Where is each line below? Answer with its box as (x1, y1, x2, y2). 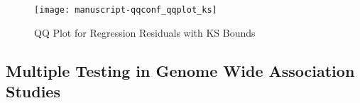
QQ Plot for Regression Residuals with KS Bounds (34, 25, 256, 40)
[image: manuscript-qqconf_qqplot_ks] (34, 5, 217, 15)
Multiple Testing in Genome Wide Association (6, 59, 355, 81)
